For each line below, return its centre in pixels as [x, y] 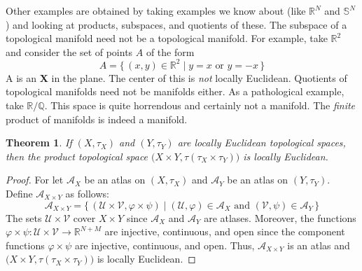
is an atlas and [319, 245]
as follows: [87, 194]
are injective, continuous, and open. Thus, [165, 245]
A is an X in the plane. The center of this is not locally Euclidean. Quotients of [176, 77]
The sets [24, 217]
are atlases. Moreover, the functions [280, 217]
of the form [170, 51]
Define [19, 194]
